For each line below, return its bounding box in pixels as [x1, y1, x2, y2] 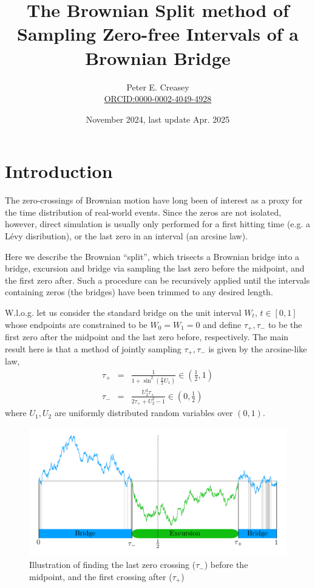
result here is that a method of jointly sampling [5, 342, 181, 355]
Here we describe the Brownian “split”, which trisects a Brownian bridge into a [5, 250, 300, 262]
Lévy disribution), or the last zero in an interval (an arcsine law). [5, 230, 248, 242]
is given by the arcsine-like [208, 342, 307, 355]
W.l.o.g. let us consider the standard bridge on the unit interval [5, 306, 242, 318]
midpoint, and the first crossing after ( [29, 570, 172, 583]
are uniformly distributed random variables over [54, 406, 233, 419]
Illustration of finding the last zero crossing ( [29, 558, 196, 571]
